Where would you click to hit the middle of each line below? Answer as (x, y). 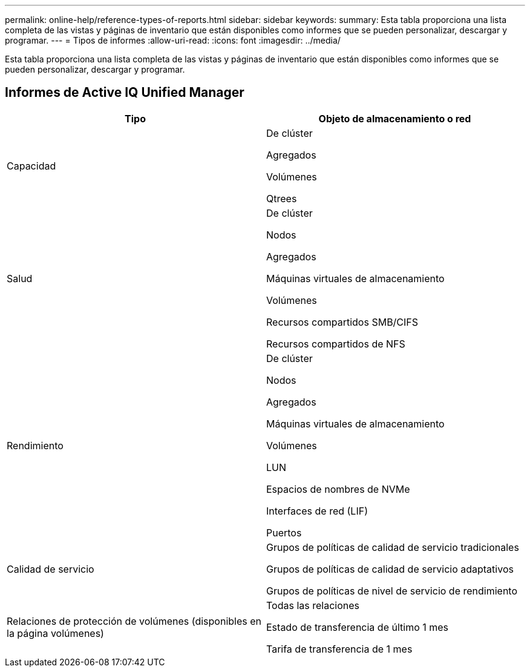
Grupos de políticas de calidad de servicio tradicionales (393, 547)
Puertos (284, 532)
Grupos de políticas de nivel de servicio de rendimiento (392, 591)
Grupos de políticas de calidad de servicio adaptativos (390, 569)
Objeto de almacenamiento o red (395, 118)
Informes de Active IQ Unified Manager (125, 93)
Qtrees (282, 198)
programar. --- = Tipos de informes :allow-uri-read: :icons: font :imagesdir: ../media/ (173, 40)
